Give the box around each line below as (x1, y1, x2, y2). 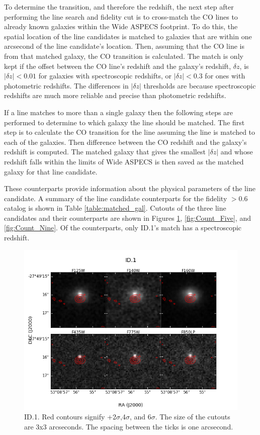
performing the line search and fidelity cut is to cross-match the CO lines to (4, 11, 238, 22)
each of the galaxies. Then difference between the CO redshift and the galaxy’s (4, 136, 247, 147)
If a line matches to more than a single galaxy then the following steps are (4, 107, 233, 117)
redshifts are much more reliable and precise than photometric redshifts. (4, 90, 226, 101)
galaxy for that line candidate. (4, 166, 98, 177)
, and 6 (129, 411, 151, 422)
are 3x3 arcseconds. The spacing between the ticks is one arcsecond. (24, 421, 233, 431)
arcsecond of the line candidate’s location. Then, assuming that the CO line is (4, 41, 244, 51)
